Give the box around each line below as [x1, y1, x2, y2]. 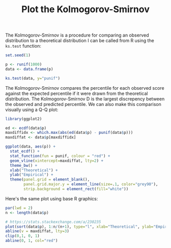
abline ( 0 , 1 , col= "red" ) [5, 238, 58, 243]
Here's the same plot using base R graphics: [5, 195, 98, 201]
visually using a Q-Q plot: [5, 107, 59, 113]
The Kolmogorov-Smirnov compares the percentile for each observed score [5, 85, 164, 91]
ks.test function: [5, 43, 42, 49]
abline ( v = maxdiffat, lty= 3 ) [5, 229, 70, 234]
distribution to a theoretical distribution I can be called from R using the [5, 38, 154, 44]
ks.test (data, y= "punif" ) [5, 76, 60, 81]
